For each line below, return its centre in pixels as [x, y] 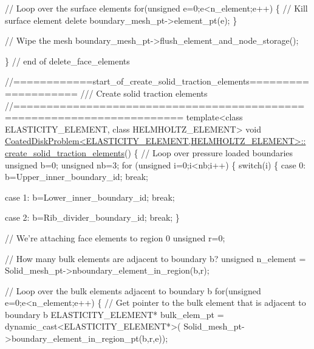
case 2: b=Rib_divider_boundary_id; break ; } [92, 217]
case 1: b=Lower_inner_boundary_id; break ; [90, 197]
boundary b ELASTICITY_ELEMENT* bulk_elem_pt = [114, 314]
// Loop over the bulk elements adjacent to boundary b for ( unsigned [133, 290]
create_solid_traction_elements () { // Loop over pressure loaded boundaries [149, 152]
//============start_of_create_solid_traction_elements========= [157, 81]
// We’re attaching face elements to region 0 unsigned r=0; [115, 237]
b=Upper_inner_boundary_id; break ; [77, 177]
